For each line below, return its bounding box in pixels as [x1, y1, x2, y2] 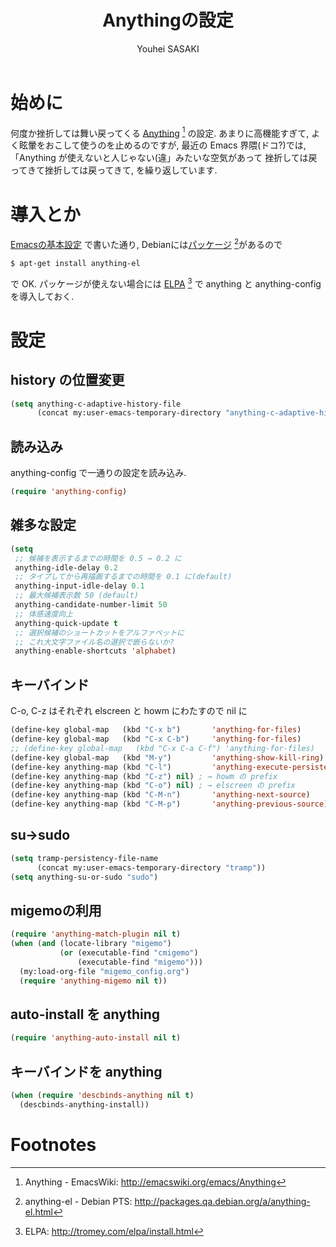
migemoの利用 [10, 902, 102, 919]
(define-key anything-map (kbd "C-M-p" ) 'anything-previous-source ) [10, 799, 329, 810]
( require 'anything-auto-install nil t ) [10, 1033, 182, 1043]
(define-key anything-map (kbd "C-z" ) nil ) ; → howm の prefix [10, 771, 278, 781]
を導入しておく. [10, 290, 75, 302]
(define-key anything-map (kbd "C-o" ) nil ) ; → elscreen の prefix [10, 781, 296, 791]
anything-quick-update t [14, 618, 118, 628]
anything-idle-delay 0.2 [14, 562, 118, 573]
